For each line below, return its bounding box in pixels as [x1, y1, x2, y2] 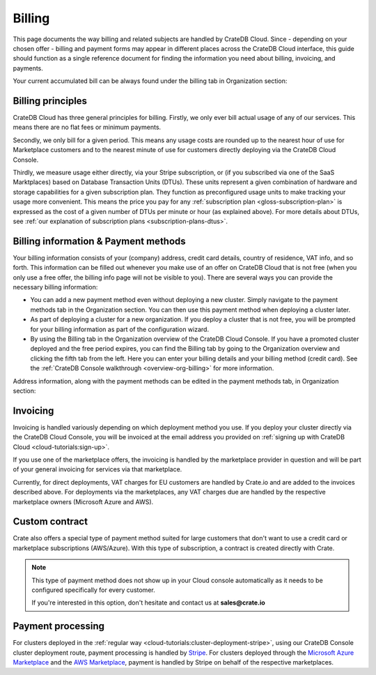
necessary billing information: [13, 283, 98, 291]
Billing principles [13, 95, 87, 107]
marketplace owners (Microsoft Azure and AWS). [13, 497, 154, 506]
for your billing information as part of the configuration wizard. [30, 325, 209, 333]
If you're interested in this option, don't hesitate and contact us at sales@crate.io [31, 598, 266, 607]
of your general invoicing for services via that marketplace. [13, 465, 182, 473]
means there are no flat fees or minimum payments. [13, 123, 162, 132]
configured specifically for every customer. [31, 586, 156, 594]
